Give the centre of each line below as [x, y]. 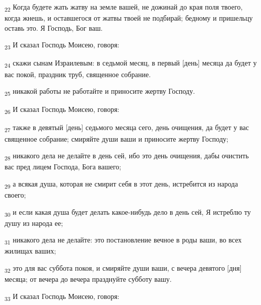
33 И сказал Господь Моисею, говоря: [62, 296]
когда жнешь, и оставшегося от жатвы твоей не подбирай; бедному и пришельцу [129, 18]
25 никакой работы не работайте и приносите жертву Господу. [100, 91]
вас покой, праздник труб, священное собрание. [78, 74]
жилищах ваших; [30, 251]
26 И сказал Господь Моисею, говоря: [62, 110]
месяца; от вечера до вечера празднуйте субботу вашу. [88, 279]
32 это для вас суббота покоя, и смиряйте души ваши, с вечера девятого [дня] [123, 268]
